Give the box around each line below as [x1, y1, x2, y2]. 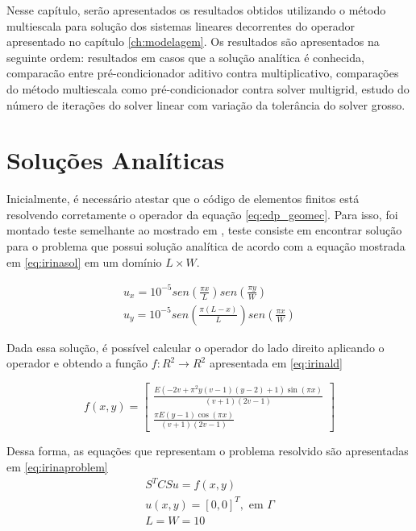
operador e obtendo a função [6, 355, 148, 371]
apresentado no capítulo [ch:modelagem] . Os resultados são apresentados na [6, 33, 380, 50]
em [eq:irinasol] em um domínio [6, 253, 162, 270]
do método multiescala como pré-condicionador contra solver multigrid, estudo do [6, 80, 410, 97]
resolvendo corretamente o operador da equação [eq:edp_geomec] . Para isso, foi [6, 205, 398, 222]
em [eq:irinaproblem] [6, 458, 108, 475]
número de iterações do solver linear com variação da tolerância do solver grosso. [6, 96, 406, 113]
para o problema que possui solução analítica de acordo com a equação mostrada [6, 238, 406, 255]
